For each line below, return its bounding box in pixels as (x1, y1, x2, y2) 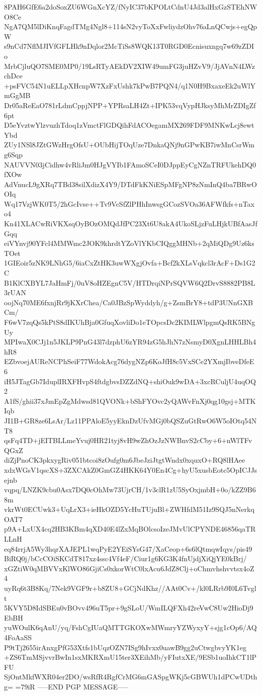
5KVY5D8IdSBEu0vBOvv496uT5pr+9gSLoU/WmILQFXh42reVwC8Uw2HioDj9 (4, 602, 253, 613)
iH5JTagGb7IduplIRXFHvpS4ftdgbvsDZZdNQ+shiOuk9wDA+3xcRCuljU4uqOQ (4, 376, 256, 386)
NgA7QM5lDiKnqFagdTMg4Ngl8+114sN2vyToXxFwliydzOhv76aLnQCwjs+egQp (4, 21, 257, 32)
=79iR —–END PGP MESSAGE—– (15, 681, 128, 691)
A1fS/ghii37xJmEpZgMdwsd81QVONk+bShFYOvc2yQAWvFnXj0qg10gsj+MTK (4, 395, 256, 406)
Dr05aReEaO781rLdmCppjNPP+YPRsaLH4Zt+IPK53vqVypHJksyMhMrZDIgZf (4, 100, 256, 110)
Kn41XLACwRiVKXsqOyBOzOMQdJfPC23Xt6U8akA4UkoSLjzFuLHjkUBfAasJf (4, 218, 257, 229)
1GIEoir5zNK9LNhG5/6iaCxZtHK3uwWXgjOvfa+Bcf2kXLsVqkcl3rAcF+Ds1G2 (4, 257, 255, 268)
